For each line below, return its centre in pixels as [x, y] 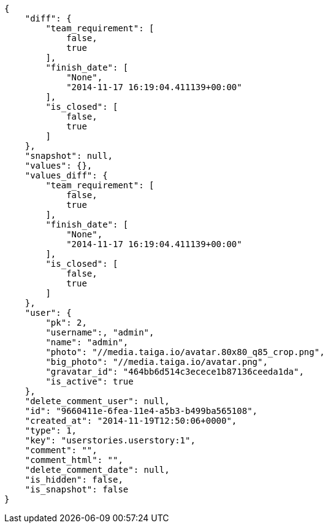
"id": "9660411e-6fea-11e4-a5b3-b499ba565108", [141, 411]
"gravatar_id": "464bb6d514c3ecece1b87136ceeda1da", [175, 372]
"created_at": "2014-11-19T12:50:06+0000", [131, 421]
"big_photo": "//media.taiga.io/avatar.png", [157, 362]
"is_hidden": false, [74, 480]
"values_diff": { [66, 175]
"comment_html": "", [74, 460]
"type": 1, [51, 430]
